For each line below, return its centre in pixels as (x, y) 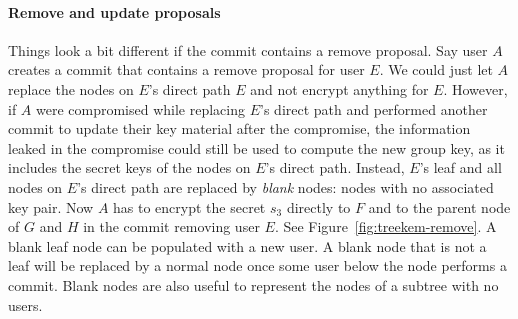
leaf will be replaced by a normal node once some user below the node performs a (257, 265)
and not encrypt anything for (339, 88)
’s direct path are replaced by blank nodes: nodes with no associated (285, 186)
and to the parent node (439, 206)
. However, (475, 88)
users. (25, 304)
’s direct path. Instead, (335, 167)
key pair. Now (51, 206)
